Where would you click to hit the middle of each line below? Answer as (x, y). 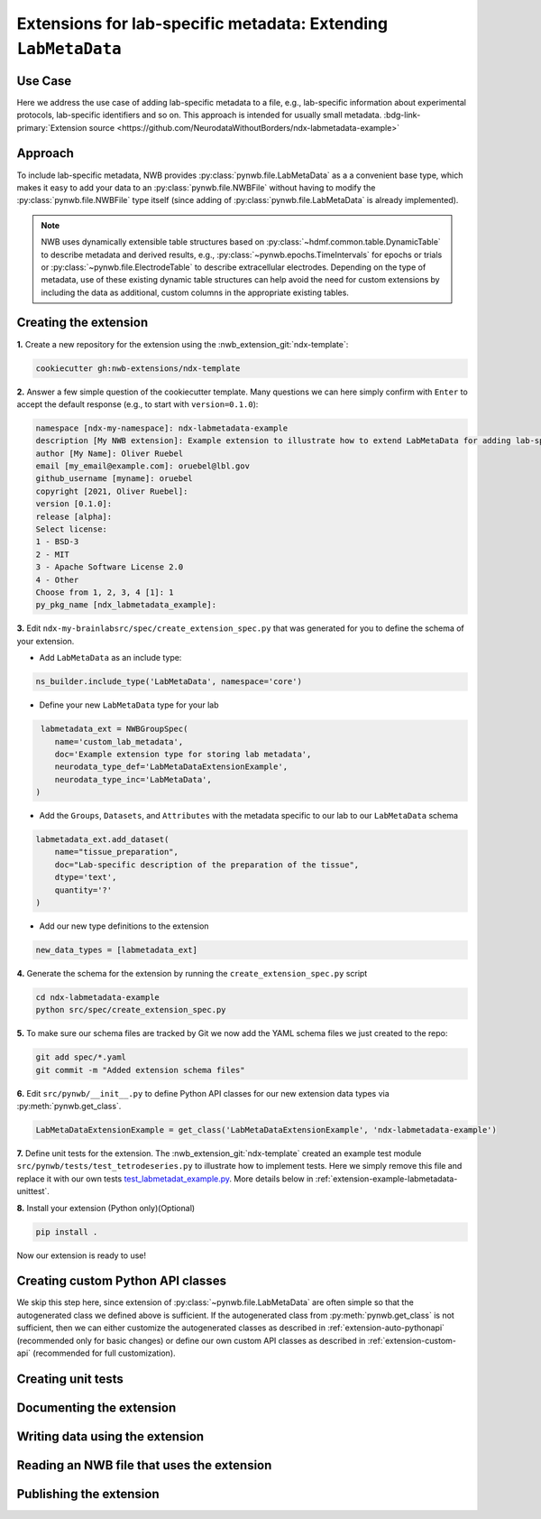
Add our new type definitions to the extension (124, 926)
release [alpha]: (74, 516)
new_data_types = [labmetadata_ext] (117, 949)
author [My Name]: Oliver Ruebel (110, 453)
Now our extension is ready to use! (81, 1255)
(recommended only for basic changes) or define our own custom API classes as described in (191, 1340)
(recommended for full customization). (104, 1353)
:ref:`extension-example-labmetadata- (386, 1179)
